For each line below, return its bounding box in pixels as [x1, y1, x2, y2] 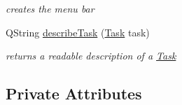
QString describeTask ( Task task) [6, 24, 150, 39]
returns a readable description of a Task [6, 48, 176, 63]
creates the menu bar [6, 1, 94, 15]
